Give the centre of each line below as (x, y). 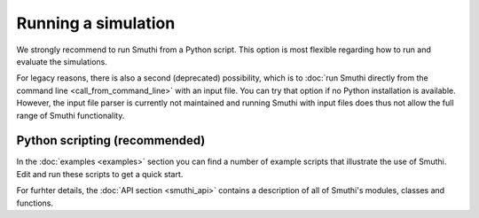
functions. (35, 203)
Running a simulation (96, 23)
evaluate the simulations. (62, 61)
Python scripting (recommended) (111, 140)
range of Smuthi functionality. (71, 115)
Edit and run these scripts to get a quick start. (100, 174)
